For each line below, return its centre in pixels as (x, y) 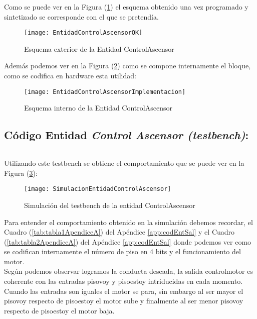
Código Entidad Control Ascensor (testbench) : (126, 135)
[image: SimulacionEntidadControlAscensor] (98, 189)
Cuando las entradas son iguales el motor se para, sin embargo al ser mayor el (124, 291)
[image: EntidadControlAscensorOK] (83, 33)
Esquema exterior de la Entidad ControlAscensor (99, 48)
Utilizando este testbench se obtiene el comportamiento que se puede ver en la (124, 163)
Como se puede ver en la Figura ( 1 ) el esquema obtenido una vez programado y (126, 7)
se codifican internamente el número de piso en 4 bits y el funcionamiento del (122, 251)
